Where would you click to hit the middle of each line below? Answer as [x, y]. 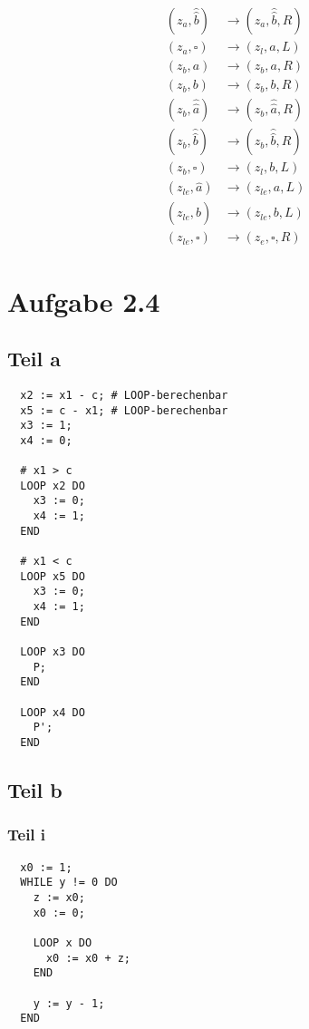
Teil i [27, 835]
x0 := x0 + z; [88, 958]
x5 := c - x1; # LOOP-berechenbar [124, 410]
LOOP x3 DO [53, 652]
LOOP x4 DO [53, 712]
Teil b [35, 790]
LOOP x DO [63, 942]
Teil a [34, 359]
